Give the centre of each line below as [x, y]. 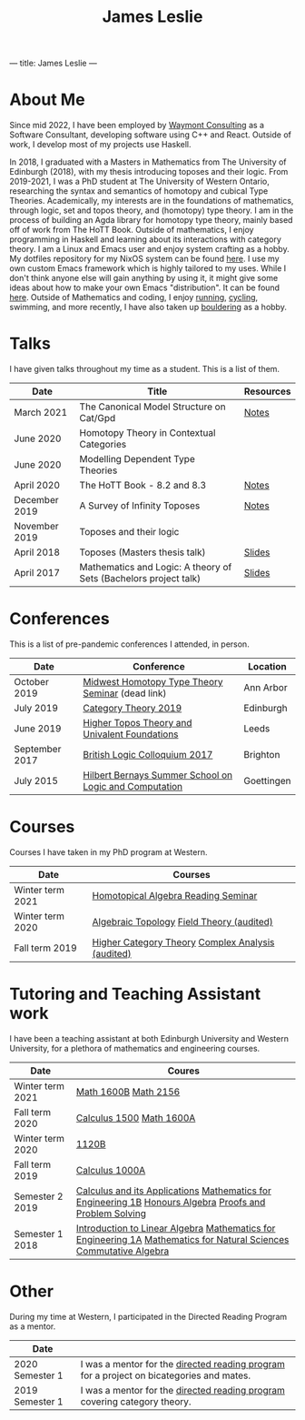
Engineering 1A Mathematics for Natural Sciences [182, 1239]
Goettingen [267, 781]
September [38, 749]
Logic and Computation [133, 786]
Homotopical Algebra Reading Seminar [175, 895]
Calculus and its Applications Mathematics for [174, 1191]
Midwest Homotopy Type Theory [153, 682]
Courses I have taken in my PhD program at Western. [108, 851]
